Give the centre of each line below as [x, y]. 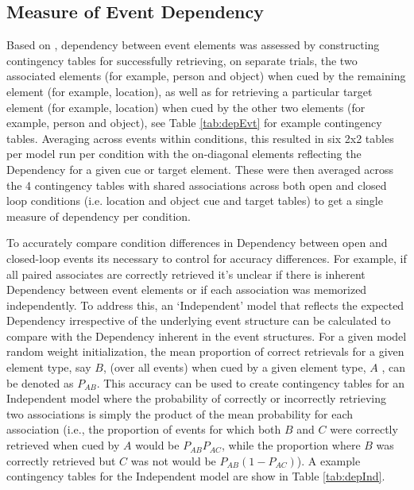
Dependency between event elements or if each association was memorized [187, 289]
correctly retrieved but [61, 460]
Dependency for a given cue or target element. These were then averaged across [200, 169]
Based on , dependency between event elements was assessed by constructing [193, 45]
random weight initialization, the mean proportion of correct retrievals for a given [205, 351]
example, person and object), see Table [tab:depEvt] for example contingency [194, 123]
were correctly [364, 429]
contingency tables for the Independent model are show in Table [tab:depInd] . [196, 476]
